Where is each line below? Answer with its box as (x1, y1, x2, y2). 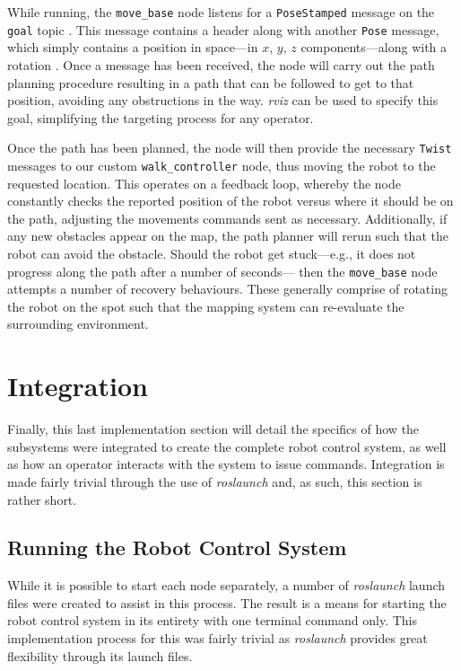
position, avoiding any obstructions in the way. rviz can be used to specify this (7, 91, 439, 110)
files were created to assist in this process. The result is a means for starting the (7, 593, 447, 612)
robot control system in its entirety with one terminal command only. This (7, 611, 418, 630)
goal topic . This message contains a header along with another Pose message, (7, 20, 439, 39)
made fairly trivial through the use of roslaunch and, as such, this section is (7, 472, 422, 490)
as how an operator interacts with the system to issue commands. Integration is (7, 455, 445, 473)
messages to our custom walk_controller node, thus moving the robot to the (7, 155, 436, 174)
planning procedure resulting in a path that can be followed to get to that (7, 73, 414, 92)
